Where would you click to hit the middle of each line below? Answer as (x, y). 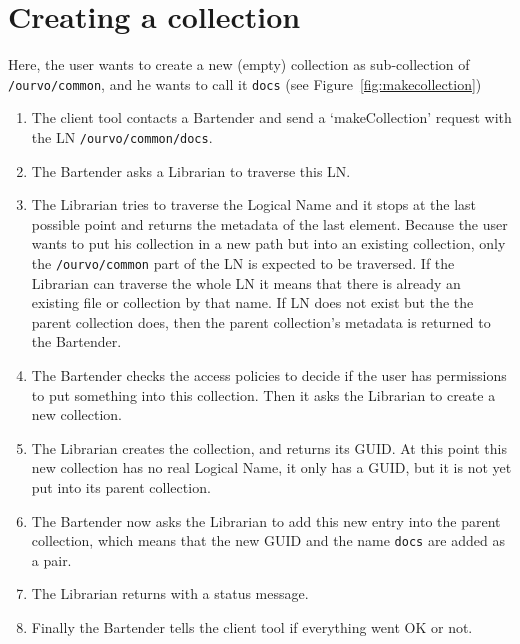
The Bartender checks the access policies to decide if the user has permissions (269, 375)
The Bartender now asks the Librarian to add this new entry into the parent (266, 520)
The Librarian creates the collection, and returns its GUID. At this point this (269, 447)
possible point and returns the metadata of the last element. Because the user (269, 223)
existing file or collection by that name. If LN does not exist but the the (252, 302)
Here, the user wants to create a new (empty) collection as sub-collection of (239, 64)
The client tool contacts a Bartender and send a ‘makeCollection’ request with (271, 117)
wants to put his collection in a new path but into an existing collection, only (268, 243)
